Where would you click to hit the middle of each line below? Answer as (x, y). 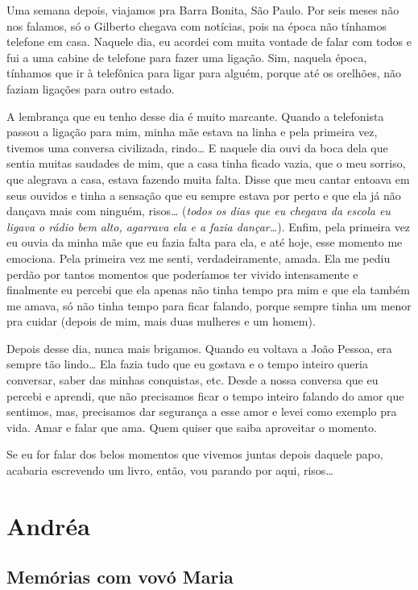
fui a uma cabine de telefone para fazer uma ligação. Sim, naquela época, (187, 57)
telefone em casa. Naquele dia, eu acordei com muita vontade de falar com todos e (209, 42)
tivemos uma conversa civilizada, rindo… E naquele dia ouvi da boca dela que (197, 147)
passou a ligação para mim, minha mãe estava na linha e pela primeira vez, (192, 132)
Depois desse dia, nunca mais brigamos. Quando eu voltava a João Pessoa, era (199, 348)
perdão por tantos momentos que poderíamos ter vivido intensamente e (182, 274)
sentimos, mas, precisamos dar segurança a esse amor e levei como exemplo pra (202, 411)
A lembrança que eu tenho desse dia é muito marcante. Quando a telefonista (195, 116)
